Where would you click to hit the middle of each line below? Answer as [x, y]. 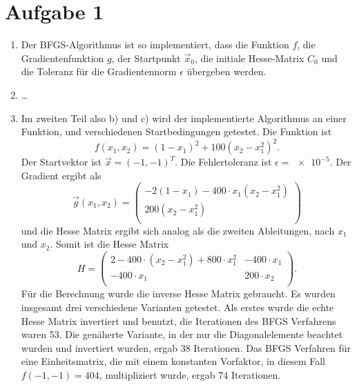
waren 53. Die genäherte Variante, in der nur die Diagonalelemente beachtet [182, 334]
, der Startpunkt [146, 58]
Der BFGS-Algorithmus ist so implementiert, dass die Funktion [155, 44]
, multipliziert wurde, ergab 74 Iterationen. [190, 374]
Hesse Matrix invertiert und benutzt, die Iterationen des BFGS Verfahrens [178, 320]
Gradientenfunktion [62, 58]
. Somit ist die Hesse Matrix [109, 244]
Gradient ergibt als [61, 175]
